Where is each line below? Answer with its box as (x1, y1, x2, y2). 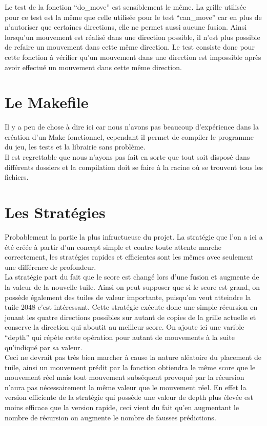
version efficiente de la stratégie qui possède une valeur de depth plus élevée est (5, 392, 254, 402)
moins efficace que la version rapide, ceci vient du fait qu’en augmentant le (5, 402, 239, 413)
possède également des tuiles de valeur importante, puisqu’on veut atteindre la (5, 291, 251, 302)
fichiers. (5, 172, 29, 182)
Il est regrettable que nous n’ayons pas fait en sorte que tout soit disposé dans (5, 152, 250, 162)
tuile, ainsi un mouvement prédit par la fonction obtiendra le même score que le (5, 361, 256, 372)
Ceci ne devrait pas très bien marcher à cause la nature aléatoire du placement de (5, 352, 261, 363)
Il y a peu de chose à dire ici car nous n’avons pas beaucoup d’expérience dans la (5, 121, 259, 132)
